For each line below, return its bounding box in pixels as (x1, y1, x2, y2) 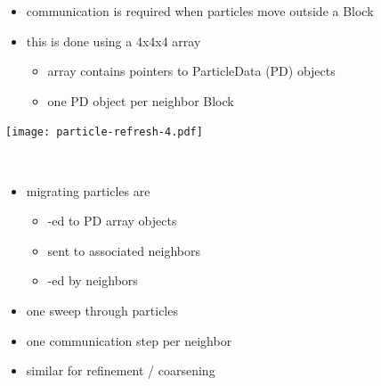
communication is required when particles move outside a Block (26, 2, 374, 20)
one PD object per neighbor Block (47, 91, 234, 110)
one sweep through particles (26, 301, 178, 319)
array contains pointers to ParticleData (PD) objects (47, 62, 336, 80)
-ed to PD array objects (47, 211, 177, 230)
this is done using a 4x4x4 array (26, 31, 201, 50)
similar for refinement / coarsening (26, 361, 215, 380)
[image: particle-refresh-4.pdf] (5, 126, 203, 139)
